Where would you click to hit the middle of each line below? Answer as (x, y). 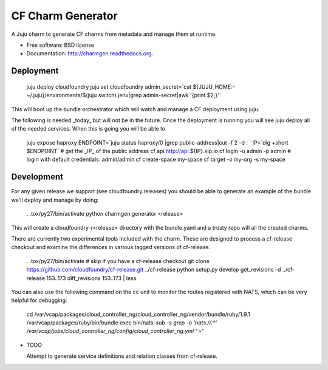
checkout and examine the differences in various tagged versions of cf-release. (111, 247)
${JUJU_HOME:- (214, 87)
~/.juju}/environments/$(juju (62, 95)
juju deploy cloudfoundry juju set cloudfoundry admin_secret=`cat (109, 87)
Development (37, 177)
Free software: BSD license (60, 45)
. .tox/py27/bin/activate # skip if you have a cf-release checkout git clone (118, 261)
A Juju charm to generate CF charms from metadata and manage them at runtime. (114, 34)
